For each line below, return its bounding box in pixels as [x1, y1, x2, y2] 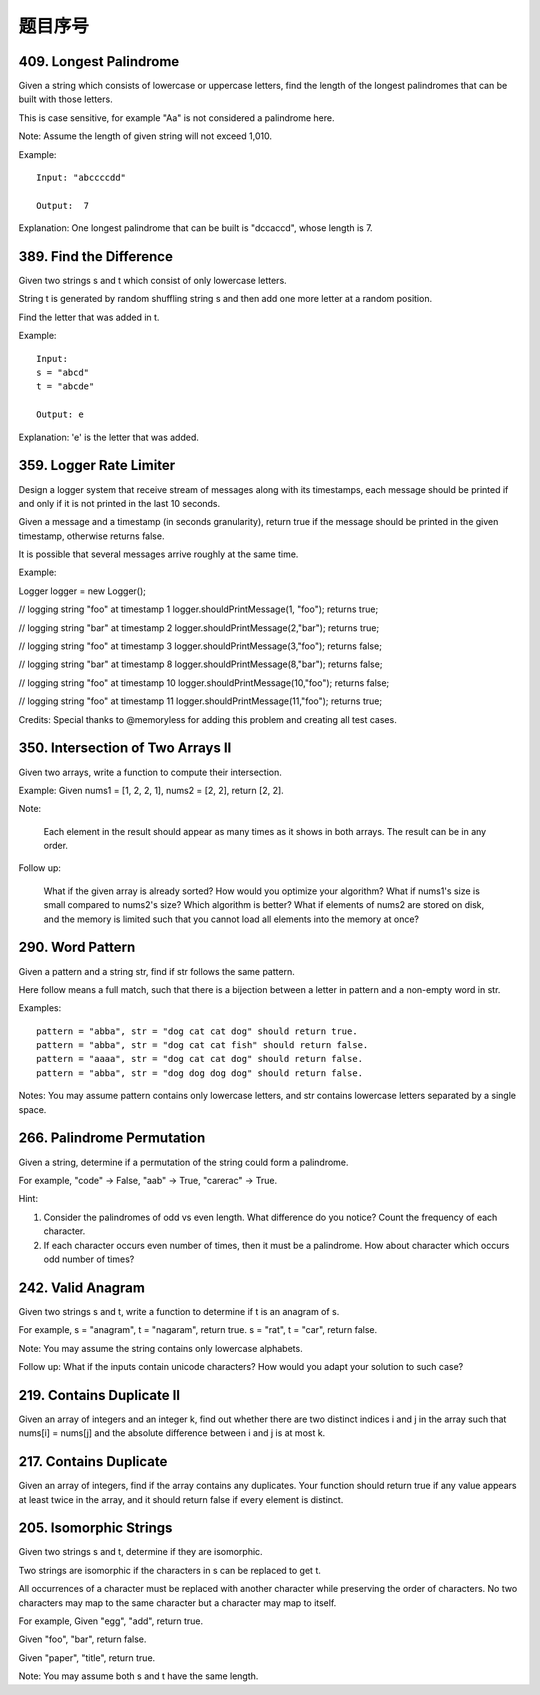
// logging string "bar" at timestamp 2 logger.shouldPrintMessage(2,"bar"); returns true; [18, 621, 380, 634]
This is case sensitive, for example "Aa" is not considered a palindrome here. [18, 111, 335, 124]
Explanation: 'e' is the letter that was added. [18, 431, 199, 443]
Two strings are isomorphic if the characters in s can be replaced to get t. [18, 1564, 322, 1576]
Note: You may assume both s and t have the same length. [18, 1670, 259, 1682]
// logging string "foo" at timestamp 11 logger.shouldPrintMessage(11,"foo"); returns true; [18, 695, 383, 707]
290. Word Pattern [18, 939, 136, 956]
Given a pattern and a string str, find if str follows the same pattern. [18, 965, 295, 977]
